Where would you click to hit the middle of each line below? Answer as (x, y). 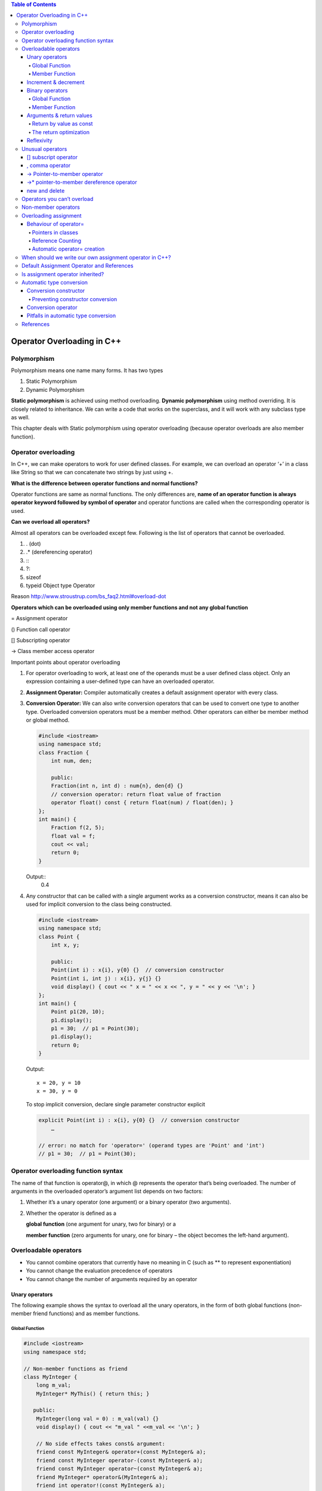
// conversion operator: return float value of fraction (136, 794)
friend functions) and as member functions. (86, 1314)
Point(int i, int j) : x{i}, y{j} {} (106, 978)
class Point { (59, 937)
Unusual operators (44, 149)
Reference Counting (57, 240)
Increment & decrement (56, 82)
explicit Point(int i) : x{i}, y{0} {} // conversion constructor (139, 1120)
